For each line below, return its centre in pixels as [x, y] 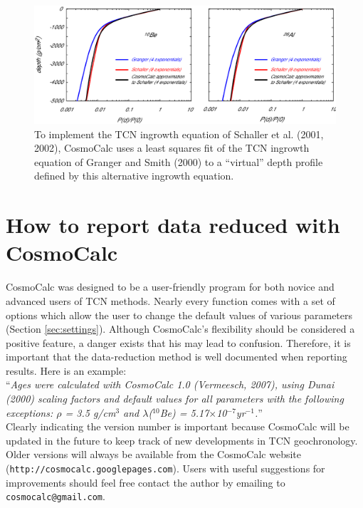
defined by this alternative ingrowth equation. [134, 176]
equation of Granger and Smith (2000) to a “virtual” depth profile [179, 161]
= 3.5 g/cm [90, 412]
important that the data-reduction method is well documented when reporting [177, 357]
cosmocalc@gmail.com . [56, 496]
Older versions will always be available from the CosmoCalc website [154, 454]
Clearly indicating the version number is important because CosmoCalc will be [178, 426]
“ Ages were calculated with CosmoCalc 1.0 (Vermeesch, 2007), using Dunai [170, 384]
